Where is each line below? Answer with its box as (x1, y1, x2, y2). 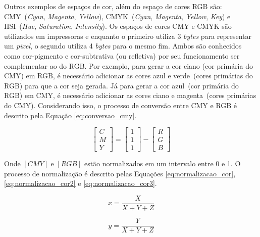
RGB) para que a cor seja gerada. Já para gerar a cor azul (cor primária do (4, 80, 239, 90)
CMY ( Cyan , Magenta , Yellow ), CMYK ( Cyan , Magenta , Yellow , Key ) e (4, 11, 231, 21)
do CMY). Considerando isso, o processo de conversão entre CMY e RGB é (4, 100, 237, 110)
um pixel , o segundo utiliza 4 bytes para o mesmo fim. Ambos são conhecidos (4, 40, 242, 51)
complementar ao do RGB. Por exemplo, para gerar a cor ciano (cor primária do (4, 60, 253, 71)
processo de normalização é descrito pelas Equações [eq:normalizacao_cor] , (4, 168, 236, 178)
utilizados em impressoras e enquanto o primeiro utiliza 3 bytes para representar (4, 30, 252, 41)
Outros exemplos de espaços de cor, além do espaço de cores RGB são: (4, 1, 222, 11)
